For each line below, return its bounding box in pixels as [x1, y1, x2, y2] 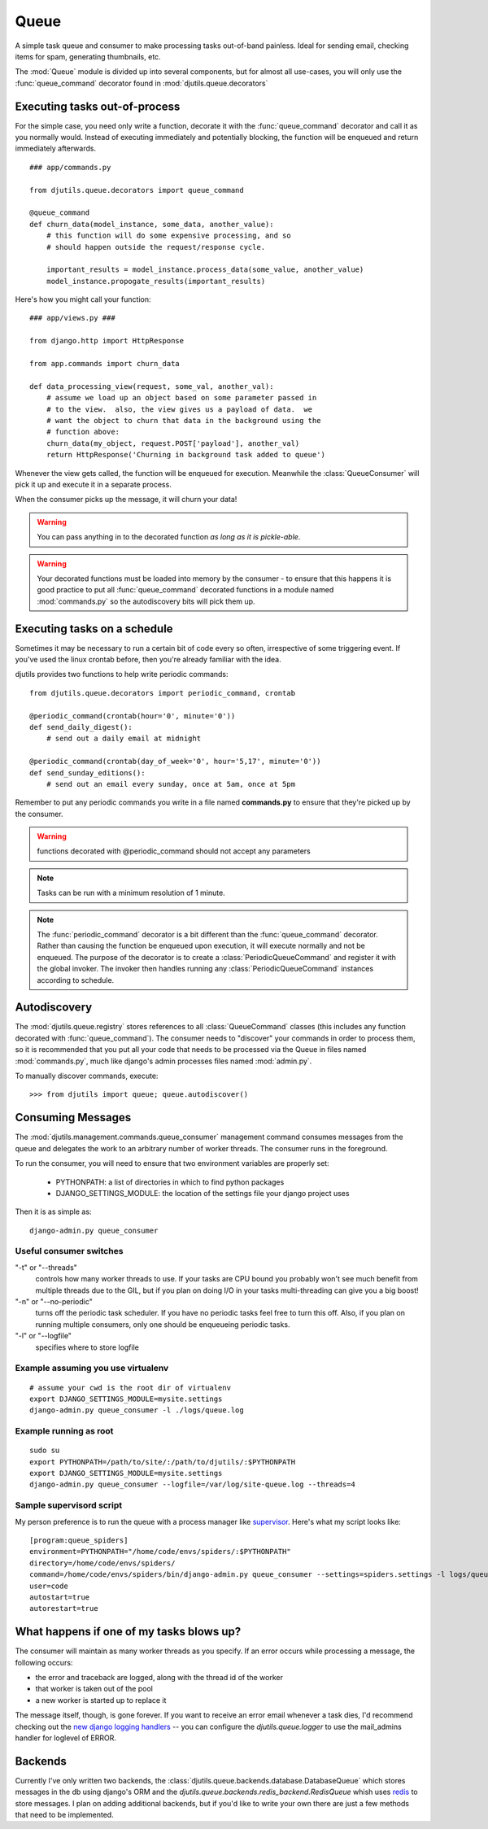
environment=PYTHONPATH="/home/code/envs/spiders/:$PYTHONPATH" [29, 1547, 292, 1556]
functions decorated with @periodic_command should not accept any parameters [37, 846, 311, 856]
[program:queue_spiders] [29, 1535, 129, 1545]
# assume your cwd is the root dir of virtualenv [29, 1383, 232, 1392]
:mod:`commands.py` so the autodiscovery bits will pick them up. [37, 596, 255, 606]
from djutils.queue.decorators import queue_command [29, 186, 244, 194]
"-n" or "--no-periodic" [15, 1297, 94, 1306]
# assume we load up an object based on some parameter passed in [46, 393, 317, 403]
